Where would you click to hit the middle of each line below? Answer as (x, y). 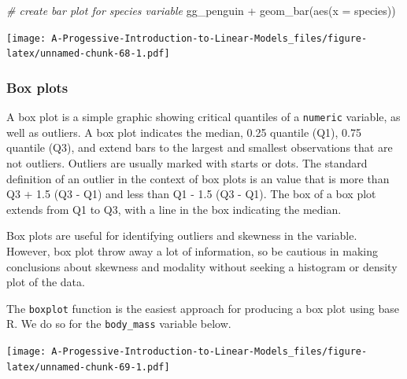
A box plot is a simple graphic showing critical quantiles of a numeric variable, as (203, 117)
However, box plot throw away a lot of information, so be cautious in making (192, 250)
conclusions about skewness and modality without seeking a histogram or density (202, 266)
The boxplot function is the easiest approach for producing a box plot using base (203, 308)
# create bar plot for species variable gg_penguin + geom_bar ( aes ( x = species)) (201, 10)
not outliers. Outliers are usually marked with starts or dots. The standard (187, 162)
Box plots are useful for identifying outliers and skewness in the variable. (182, 235)
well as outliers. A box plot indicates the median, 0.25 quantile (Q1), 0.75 (184, 132)
